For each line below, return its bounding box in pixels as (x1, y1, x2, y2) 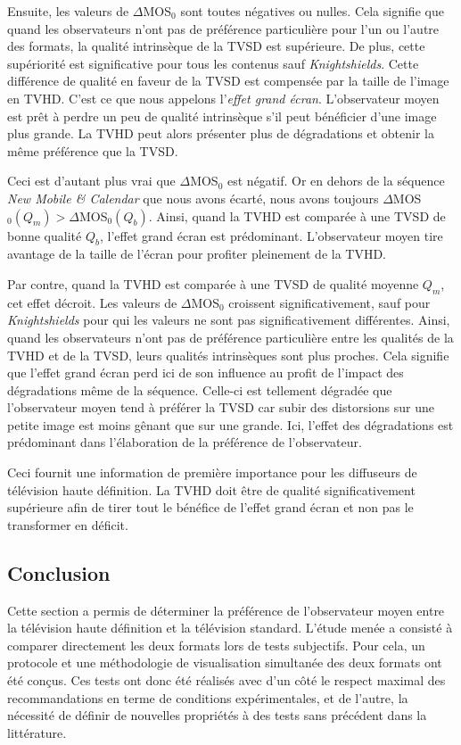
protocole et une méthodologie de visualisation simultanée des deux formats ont (7, 653, 442, 672)
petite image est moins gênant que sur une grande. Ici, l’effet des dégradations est (7, 415, 454, 434)
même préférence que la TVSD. (7, 141, 178, 160)
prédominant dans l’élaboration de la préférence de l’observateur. (7, 433, 362, 451)
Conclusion (7, 559, 111, 586)
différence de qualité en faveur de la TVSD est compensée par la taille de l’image (7, 71, 449, 90)
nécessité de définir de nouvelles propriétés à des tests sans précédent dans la (7, 706, 427, 724)
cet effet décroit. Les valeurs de (7, 293, 177, 311)
